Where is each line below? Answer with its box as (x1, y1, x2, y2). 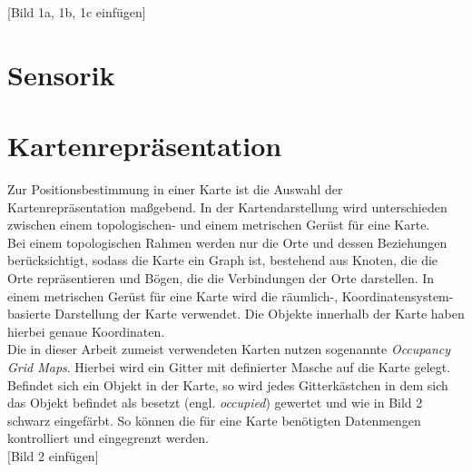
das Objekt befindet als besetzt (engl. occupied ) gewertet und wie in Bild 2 (7, 393, 423, 412)
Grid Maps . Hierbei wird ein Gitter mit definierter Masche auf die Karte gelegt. (7, 358, 451, 377)
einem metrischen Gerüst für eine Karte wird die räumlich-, (7, 286, 339, 305)
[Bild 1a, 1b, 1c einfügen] (7, 3, 146, 21)
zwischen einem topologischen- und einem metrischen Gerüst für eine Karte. (7, 215, 430, 234)
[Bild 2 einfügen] (7, 447, 99, 465)
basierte (7, 304, 51, 323)
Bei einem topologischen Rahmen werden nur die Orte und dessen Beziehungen (7, 232, 447, 251)
